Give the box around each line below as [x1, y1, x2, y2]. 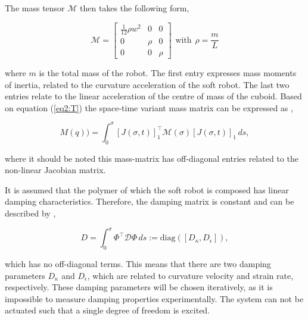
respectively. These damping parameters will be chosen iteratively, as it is [5, 281, 273, 293]
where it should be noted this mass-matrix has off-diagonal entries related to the [5, 152, 298, 164]
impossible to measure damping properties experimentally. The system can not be [5, 292, 304, 305]
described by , [5, 207, 56, 219]
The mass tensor [5, 2, 65, 14]
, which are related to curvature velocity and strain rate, [87, 269, 294, 281]
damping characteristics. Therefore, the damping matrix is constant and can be [5, 195, 294, 208]
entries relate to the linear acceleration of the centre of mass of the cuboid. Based [5, 90, 302, 102]
